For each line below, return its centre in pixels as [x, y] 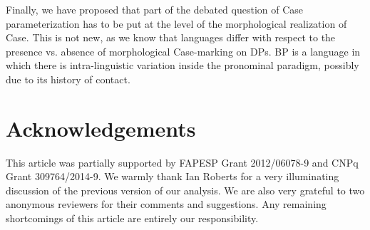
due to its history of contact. [68, 79]
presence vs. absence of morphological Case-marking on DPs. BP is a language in [183, 51]
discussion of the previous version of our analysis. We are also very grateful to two [185, 190]
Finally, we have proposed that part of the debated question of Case [155, 9]
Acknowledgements [101, 128]
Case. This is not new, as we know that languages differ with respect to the [171, 37]
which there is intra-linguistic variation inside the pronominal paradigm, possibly [183, 65]
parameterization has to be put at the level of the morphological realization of [176, 23]
